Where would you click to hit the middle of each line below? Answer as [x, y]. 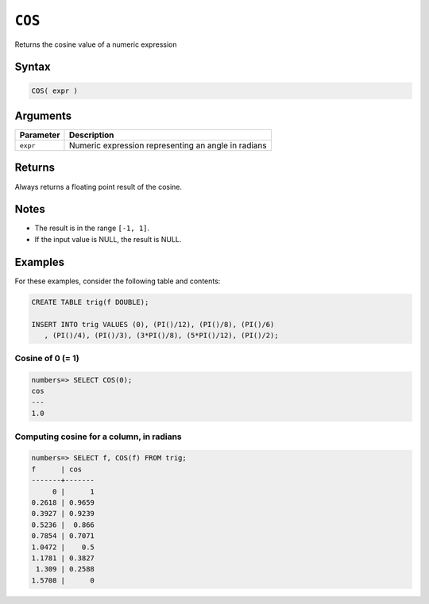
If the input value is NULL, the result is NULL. [108, 239]
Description [91, 135]
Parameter [40, 135]
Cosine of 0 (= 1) [47, 359]
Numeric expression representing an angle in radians [168, 145]
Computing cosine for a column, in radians [98, 437]
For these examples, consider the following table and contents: [118, 281]
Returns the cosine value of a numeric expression [96, 44]
